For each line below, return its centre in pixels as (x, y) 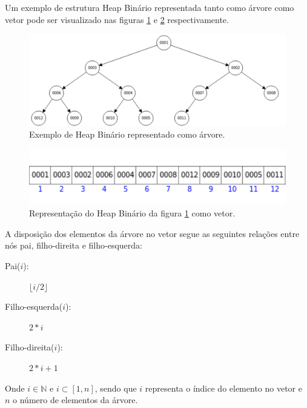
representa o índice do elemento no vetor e (223, 388)
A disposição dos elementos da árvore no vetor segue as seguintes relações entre (152, 233)
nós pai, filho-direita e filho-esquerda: (74, 245)
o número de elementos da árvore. (75, 400)
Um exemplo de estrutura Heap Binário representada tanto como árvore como (150, 7)
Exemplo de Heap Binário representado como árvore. (127, 134)
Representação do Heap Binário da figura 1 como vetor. (132, 213)
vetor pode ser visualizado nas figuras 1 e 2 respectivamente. (117, 19)
